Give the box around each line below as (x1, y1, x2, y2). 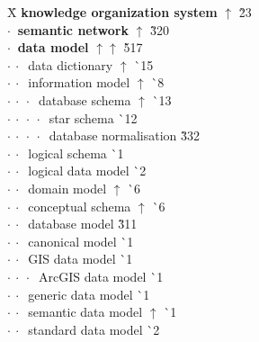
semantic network (17, 20, 129, 39)
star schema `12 (49, 108, 138, 127)
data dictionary (28, 55, 113, 74)
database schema (38, 90, 131, 109)
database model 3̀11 (28, 214, 138, 233)
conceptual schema (28, 196, 131, 215)
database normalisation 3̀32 (49, 126, 201, 145)
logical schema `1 (28, 143, 124, 162)
